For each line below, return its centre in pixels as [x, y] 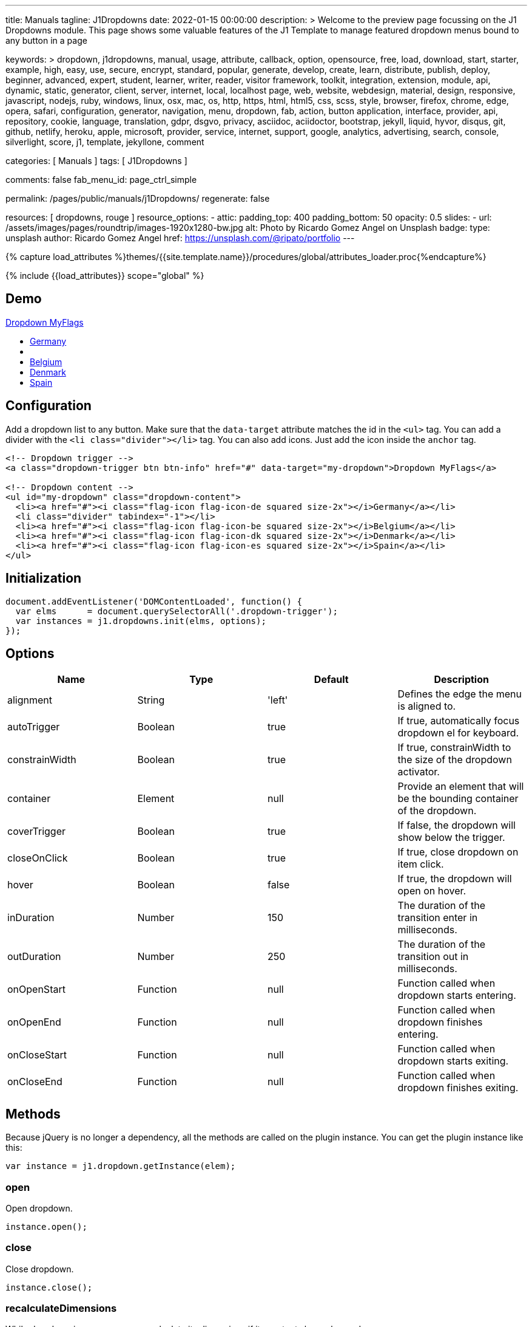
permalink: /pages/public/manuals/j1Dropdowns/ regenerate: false [138, 198]
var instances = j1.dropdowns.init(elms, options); [141, 621]
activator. [419, 772]
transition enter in [438, 918]
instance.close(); [49, 1287]
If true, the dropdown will [455, 879]
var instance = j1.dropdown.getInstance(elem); [121, 1166]
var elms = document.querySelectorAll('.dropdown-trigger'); [177, 611]
